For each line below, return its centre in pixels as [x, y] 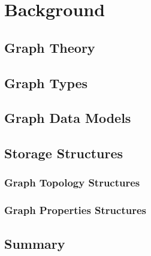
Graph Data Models [68, 118]
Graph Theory [50, 47]
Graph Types [46, 82]
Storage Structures [64, 153]
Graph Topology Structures [72, 183]
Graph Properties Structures [75, 210]
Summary [35, 243]
